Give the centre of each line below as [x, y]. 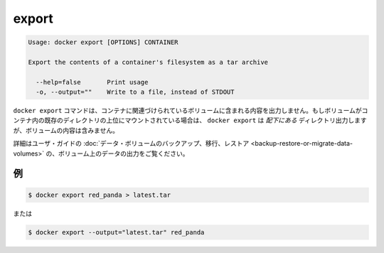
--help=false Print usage [92, 82]
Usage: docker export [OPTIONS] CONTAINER [103, 42]
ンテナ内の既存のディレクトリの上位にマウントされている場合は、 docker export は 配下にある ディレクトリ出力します [190, 120]
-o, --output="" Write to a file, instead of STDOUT [135, 92]
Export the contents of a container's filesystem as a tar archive [148, 62]
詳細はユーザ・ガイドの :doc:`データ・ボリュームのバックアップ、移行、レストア [131, 144]
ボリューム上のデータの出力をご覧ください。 [123, 154]
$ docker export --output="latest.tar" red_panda [116, 232]
